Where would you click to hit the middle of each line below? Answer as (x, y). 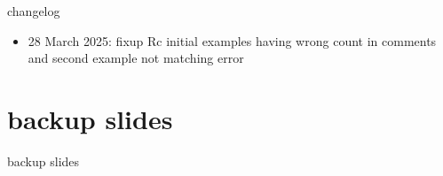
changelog (34, 11)
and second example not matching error (136, 58)
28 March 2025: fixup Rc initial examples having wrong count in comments (232, 40)
